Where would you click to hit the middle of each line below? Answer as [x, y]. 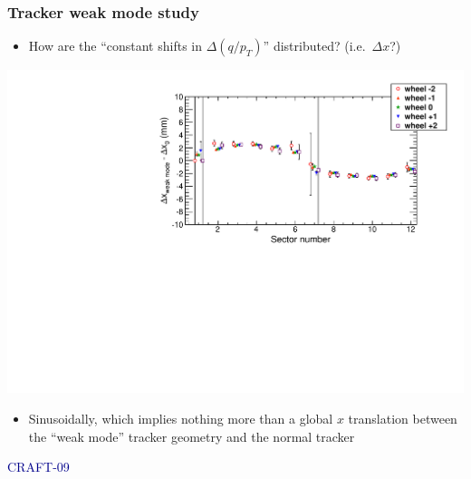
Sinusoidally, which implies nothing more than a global [181, 418]
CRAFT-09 [38, 467]
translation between [403, 418]
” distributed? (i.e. [314, 46]
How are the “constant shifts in [115, 46]
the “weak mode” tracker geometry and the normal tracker [192, 436]
